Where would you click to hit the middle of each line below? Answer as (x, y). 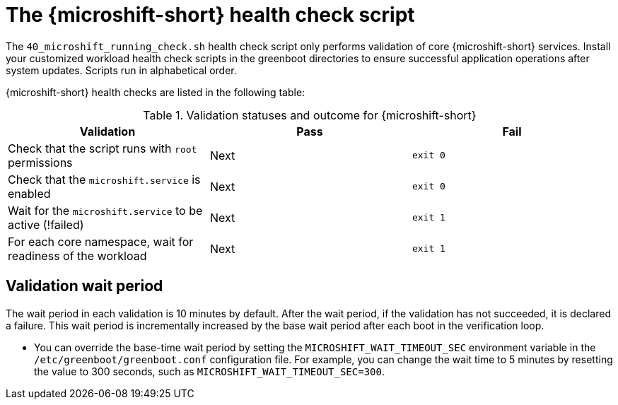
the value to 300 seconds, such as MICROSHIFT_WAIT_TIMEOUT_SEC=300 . (209, 371)
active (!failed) (46, 224)
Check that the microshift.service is (104, 179)
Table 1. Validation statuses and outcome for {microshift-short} (310, 115)
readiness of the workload (77, 256)
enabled (29, 193)
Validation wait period (84, 286)
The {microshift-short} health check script (210, 15)
